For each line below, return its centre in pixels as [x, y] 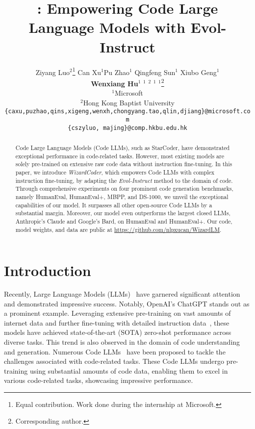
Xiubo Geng [198, 72]
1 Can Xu [87, 71]
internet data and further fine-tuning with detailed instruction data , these [117, 322]
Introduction [48, 270]
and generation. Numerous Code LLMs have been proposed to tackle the [115, 351]
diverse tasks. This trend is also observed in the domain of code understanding [122, 342]
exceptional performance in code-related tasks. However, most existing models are [120, 156]
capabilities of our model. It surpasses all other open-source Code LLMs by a [114, 205]
